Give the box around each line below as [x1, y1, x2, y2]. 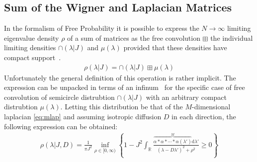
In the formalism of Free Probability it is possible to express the [4, 23, 199, 33]
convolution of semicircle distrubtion [4, 91, 115, 102]
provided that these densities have [123, 42, 227, 53]
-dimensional [192, 101, 231, 112]
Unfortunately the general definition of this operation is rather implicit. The [4, 72, 236, 82]
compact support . [4, 52, 61, 62]
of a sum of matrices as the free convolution [67, 32, 200, 43]
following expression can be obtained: [4, 121, 118, 131]
